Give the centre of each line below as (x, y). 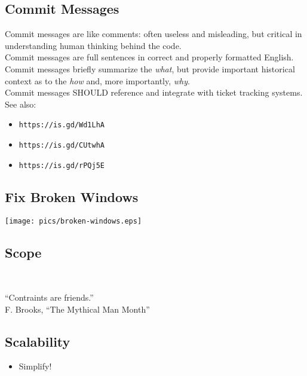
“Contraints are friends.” (49, 297)
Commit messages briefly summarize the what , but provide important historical (150, 68)
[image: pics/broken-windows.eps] (73, 221)
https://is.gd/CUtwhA (62, 146)
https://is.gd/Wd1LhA (62, 125)
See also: (21, 104)
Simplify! (35, 366)
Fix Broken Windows (72, 196)
